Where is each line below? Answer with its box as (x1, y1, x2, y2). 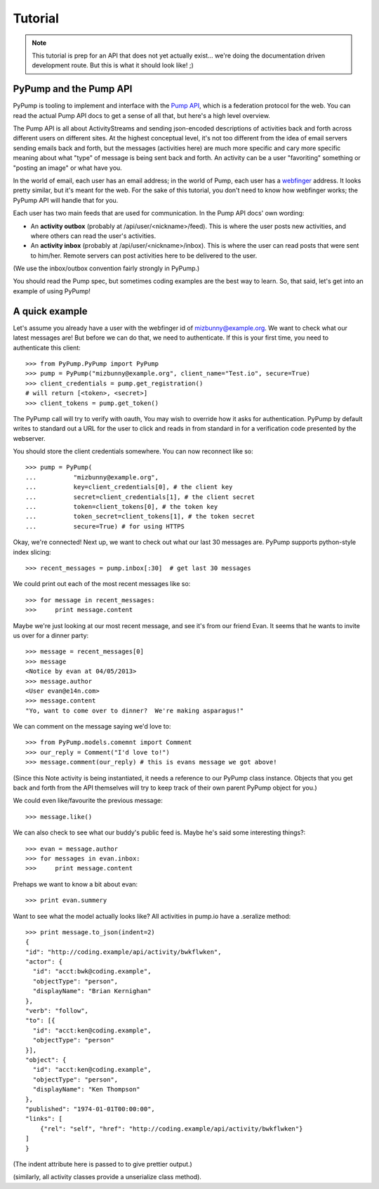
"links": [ (25, 1115, 63, 1123)
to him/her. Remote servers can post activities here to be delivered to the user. (30, 251, 258, 260)
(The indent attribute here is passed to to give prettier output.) (13, 1160, 192, 1168)
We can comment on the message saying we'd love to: (13, 722, 171, 731)
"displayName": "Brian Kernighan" (32, 987, 152, 995)
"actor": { (25, 958, 63, 966)
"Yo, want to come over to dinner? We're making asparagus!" (25, 706, 244, 715)
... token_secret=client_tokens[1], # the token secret (25, 512, 255, 521)
